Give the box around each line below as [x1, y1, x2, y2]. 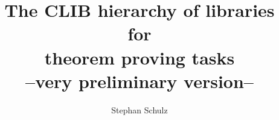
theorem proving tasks [44, 45, 235, 69]
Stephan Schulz [111, 103, 168, 116]
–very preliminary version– [25, 68, 254, 93]
